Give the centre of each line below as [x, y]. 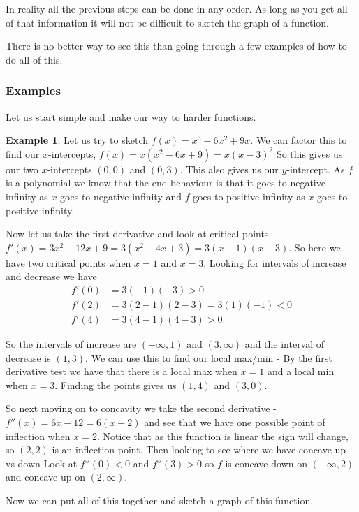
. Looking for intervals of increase [275, 262]
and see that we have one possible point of [235, 422]
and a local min [301, 371]
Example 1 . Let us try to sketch [77, 140]
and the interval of [285, 344]
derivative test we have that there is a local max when [122, 371]
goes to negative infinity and [121, 196]
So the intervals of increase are [71, 344]
